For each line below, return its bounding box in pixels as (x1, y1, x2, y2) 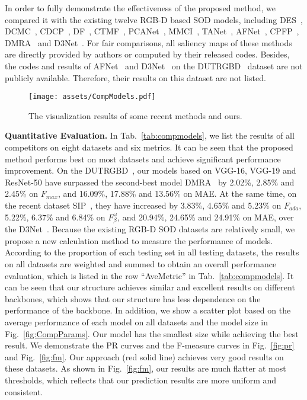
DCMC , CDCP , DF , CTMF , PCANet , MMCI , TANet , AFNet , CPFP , (5, 25, 299, 37)
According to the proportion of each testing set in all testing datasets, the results (5, 246, 299, 258)
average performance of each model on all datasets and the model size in (5, 316, 268, 328)
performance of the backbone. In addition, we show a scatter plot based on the (5, 304, 291, 316)
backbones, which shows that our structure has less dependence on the (5, 292, 261, 305)
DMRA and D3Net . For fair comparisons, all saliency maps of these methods (5, 36, 292, 49)
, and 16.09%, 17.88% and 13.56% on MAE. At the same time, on (57, 187, 297, 200)
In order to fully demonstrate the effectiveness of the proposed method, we (5, 2, 276, 14)
